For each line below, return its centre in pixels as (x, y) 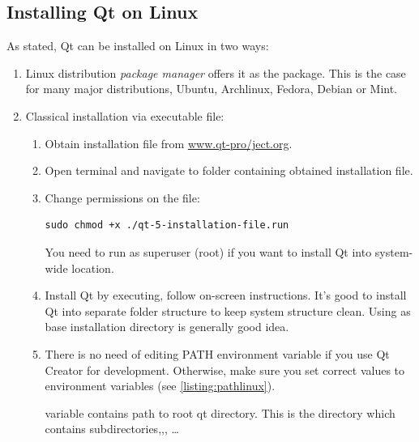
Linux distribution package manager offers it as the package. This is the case (216, 72)
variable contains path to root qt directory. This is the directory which (220, 412)
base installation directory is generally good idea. (167, 327)
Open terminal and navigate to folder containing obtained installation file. (229, 170)
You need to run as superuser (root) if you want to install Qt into (208, 251)
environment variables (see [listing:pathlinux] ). (160, 386)
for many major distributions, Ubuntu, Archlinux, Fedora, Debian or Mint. (212, 89)
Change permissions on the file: (122, 197)
